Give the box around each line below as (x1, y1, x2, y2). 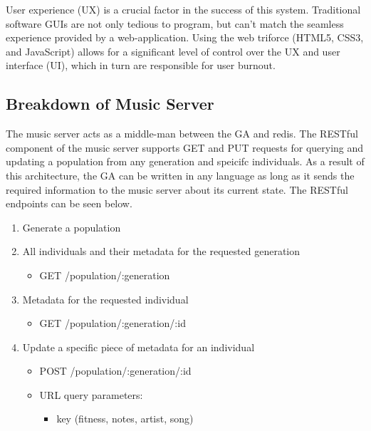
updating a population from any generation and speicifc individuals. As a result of (6, 154, 365, 169)
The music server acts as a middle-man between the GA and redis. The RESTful (6, 126, 358, 141)
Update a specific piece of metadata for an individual (22, 339, 255, 354)
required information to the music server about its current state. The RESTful (6, 182, 348, 197)
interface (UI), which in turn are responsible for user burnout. (6, 58, 276, 73)
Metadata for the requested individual (22, 291, 189, 306)
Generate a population (22, 219, 121, 234)
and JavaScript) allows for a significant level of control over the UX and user (6, 43, 340, 58)
